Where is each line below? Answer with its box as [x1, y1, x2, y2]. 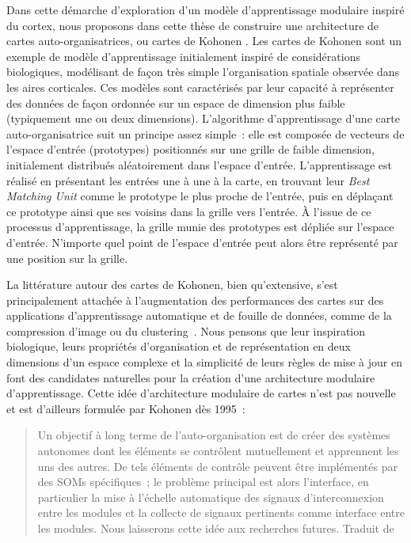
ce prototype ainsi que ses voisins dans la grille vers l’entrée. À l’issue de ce [6, 203, 371, 219]
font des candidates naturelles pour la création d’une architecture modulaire [6, 369, 375, 385]
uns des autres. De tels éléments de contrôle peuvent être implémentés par [37, 458, 398, 474]
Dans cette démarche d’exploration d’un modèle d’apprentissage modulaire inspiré [6, 2, 405, 17]
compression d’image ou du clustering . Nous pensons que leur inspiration [6, 322, 366, 339]
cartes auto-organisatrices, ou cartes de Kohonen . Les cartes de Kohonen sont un [6, 32, 402, 49]
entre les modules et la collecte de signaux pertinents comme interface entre [37, 504, 405, 521]
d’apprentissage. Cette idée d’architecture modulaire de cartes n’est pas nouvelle [6, 385, 396, 401]
